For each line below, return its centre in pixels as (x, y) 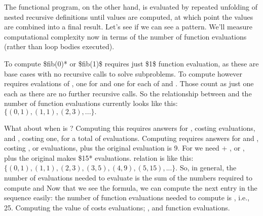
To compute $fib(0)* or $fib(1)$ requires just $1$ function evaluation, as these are (131, 63)
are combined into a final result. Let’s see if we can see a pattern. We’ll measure (128, 27)
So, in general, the (208, 168)
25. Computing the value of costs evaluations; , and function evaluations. (117, 207)
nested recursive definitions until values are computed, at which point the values (129, 16)
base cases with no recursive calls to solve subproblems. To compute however (123, 73)
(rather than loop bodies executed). (59, 46)
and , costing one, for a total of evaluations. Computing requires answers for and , (131, 138)
